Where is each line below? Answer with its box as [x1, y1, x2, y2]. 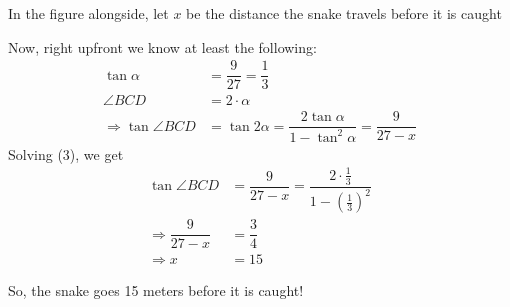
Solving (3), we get [8, 143, 124, 164]
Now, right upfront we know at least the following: [8, 36, 317, 57]
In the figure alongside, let [8, 3, 169, 23]
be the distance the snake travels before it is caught [186, 3, 502, 23]
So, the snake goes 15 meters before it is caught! [8, 280, 304, 301]
